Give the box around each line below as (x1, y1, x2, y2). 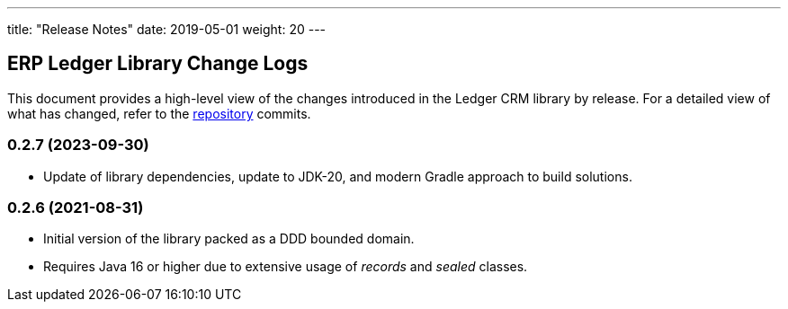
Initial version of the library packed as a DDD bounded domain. (43, 231, 415, 247)
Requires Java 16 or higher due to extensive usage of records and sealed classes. (43, 259, 528, 275)
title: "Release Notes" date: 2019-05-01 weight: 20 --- (7, 22, 327, 37)
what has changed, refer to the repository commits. (7, 105, 311, 121)
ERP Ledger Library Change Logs (7, 52, 309, 75)
